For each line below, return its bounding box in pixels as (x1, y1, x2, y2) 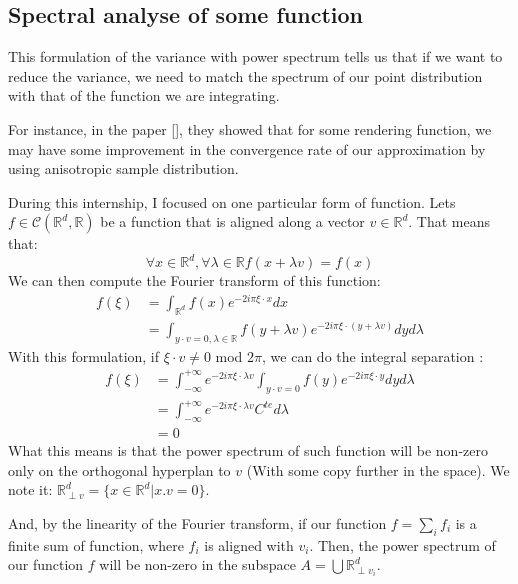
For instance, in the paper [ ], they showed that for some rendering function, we (8, 118, 492, 139)
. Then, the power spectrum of (309, 534, 496, 555)
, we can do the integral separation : (262, 345, 484, 366)
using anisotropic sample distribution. (8, 158, 239, 179)
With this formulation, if (8, 345, 160, 366)
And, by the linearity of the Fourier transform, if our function (8, 512, 387, 533)
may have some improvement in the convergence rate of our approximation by (8, 138, 486, 159)
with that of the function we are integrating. (8, 85, 280, 106)
